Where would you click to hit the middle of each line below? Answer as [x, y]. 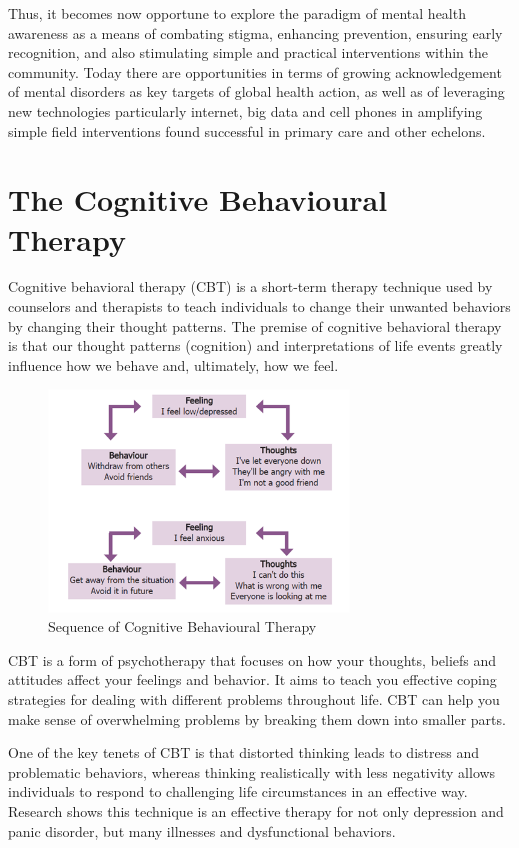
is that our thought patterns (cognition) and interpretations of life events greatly [255, 345]
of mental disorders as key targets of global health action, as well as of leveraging [256, 91]
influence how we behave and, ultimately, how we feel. [173, 364]
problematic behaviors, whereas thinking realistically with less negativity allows [252, 771]
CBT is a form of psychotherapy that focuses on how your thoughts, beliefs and [252, 659]
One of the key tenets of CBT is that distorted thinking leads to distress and [243, 752]
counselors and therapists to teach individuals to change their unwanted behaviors [259, 306]
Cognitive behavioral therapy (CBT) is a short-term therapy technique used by [250, 286]
